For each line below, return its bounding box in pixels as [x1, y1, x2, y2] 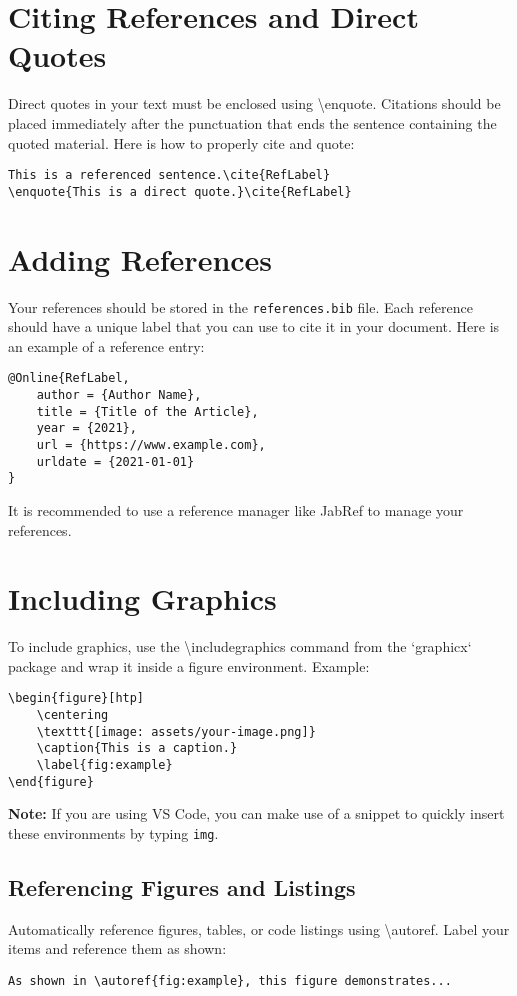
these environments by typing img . [8, 823, 219, 843]
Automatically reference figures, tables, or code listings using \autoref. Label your [8, 918, 510, 939]
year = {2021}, [36, 421, 137, 436]
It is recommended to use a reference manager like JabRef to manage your [8, 499, 464, 520]
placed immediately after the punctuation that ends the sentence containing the [8, 112, 497, 133]
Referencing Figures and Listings [8, 872, 356, 903]
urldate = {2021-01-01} [36, 454, 195, 469]
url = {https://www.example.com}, [36, 438, 266, 452]
